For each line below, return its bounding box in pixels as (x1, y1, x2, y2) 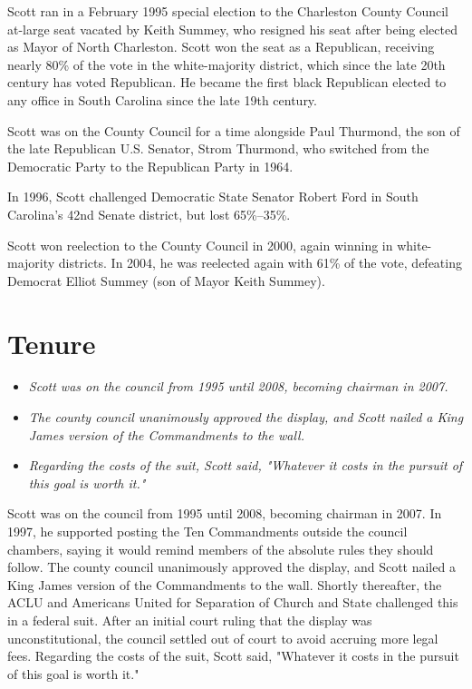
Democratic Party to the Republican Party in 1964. (7, 156, 294, 175)
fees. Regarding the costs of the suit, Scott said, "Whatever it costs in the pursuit (7, 646, 459, 665)
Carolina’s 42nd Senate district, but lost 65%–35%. (7, 204, 291, 223)
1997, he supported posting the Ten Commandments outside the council (7, 522, 408, 540)
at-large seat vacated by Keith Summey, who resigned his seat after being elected (7, 19, 458, 38)
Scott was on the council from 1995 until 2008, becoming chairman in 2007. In (7, 504, 442, 523)
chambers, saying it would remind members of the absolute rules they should (7, 539, 434, 558)
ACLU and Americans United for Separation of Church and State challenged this (7, 593, 458, 612)
